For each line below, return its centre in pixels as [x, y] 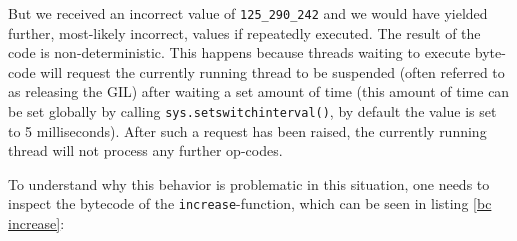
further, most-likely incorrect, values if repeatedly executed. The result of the [244, 32]
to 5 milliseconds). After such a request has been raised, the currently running [247, 130]
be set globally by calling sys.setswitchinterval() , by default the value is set [252, 111]
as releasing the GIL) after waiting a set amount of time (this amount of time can [259, 91]
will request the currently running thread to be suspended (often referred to [272, 71]
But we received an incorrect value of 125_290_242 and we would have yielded [248, 13]
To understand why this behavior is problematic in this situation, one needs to [249, 183]
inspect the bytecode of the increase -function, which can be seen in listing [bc [250, 203]
